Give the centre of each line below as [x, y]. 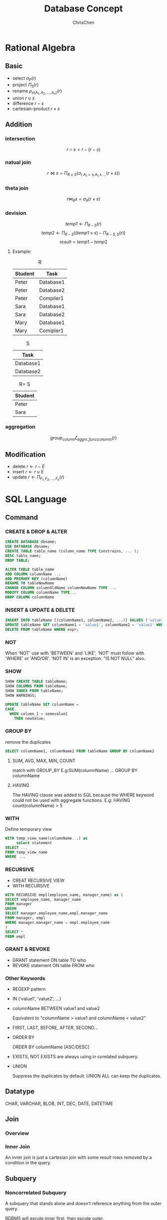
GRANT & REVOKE [28, 949]
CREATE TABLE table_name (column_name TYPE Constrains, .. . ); [72, 551]
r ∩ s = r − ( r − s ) [83, 149]
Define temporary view [29, 829]
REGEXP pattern [29, 989]
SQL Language [36, 499]
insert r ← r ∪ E [28, 472]
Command [22, 517]
